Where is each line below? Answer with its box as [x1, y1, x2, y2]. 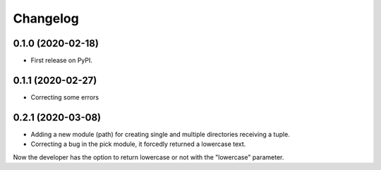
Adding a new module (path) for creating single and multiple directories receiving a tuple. [30, 130, 291, 138]
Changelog [13, 11, 79, 26]
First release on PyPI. [30, 56, 93, 65]
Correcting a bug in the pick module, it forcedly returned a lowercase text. [30, 140, 246, 148]
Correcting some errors [30, 92, 99, 102]
